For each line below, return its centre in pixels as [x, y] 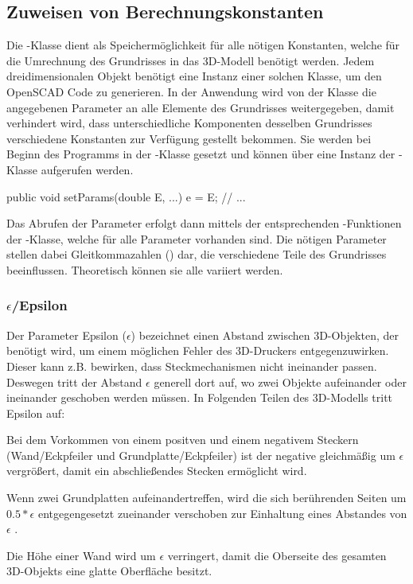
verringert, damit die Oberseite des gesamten [277, 555]
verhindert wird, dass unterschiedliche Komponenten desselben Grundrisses [189, 123]
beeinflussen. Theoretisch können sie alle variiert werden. [145, 269]
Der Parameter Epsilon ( [66, 335]
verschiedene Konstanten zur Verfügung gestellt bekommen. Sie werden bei [189, 138]
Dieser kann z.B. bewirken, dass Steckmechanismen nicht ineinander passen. [192, 366]
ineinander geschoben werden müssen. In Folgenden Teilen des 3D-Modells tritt [200, 397]
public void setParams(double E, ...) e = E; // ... [126, 196]
